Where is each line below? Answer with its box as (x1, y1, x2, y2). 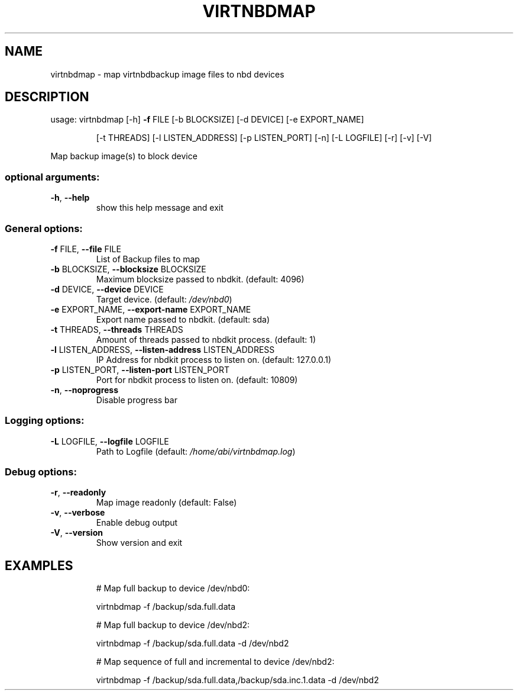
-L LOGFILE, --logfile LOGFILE (50, 436, 169, 446)
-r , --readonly (50, 487, 106, 498)
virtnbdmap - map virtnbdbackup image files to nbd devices (50, 69, 284, 79)
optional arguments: (5, 170, 100, 183)
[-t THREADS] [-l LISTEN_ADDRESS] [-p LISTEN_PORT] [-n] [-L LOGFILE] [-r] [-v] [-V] (96, 133, 432, 143)
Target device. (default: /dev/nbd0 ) (96, 294, 232, 304)
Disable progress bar (96, 394, 177, 405)
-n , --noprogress (50, 384, 119, 395)
